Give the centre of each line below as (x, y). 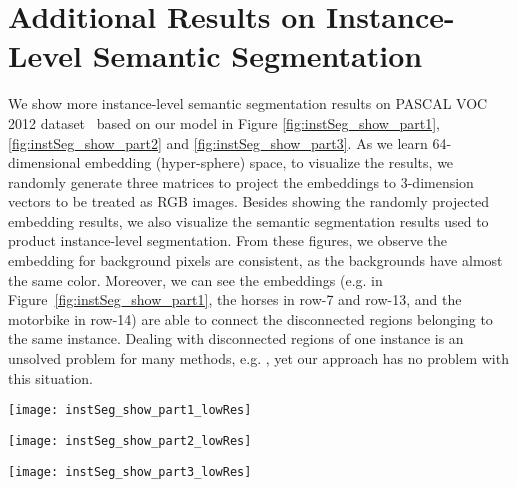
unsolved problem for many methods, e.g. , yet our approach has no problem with (258, 358)
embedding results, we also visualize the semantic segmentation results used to (248, 220)
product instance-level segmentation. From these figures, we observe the (227, 240)
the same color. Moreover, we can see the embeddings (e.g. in (195, 279)
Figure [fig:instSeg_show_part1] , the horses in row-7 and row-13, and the (235, 299)
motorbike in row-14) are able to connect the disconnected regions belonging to (250, 318)
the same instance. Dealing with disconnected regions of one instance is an (236, 338)
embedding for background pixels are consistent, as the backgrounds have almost (255, 260)
